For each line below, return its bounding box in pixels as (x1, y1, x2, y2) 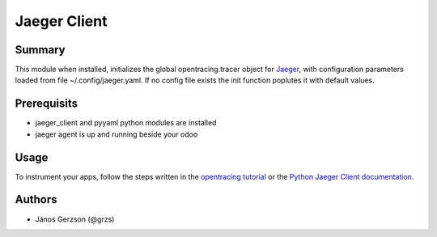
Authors (15, 193, 57, 206)
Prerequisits (15, 97, 78, 111)
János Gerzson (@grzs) (35, 214, 115, 224)
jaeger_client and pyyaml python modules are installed (35, 118, 217, 128)
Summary (15, 43, 66, 57)
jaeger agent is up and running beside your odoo (35, 129, 198, 139)
